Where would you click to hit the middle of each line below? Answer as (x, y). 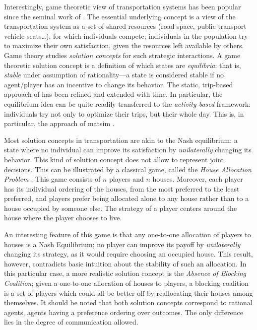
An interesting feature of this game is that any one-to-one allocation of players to (128, 234)
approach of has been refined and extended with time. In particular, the (113, 94)
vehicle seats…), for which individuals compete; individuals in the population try (126, 35)
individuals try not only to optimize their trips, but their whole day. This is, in (124, 113)
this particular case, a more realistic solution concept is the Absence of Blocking (125, 273)
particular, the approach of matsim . (59, 123)
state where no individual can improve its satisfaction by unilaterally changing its (128, 150)
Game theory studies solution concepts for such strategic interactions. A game (122, 55)
